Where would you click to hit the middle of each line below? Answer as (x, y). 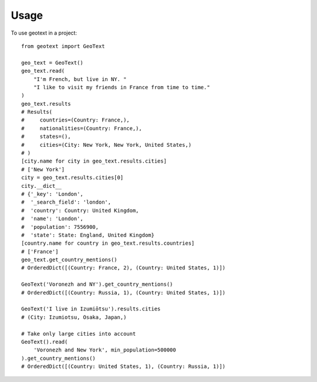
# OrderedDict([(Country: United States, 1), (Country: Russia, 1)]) (124, 366)
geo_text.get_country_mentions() (69, 260)
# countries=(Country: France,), (76, 120)
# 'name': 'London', (52, 219)
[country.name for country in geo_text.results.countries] (108, 243)
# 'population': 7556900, (60, 227)
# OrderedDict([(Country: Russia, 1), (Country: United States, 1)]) (124, 293)
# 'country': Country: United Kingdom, (80, 210)
